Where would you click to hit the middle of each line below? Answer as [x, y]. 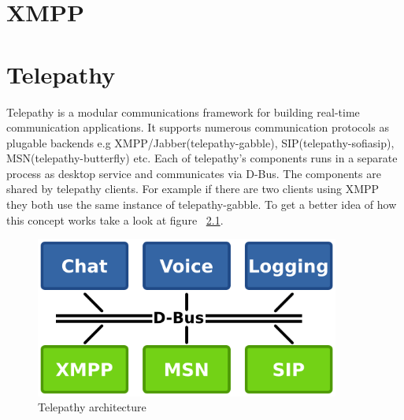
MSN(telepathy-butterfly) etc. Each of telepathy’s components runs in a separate [202, 158]
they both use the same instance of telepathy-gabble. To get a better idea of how [202, 204]
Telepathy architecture [92, 407]
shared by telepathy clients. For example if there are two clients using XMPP [193, 189]
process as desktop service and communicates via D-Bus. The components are [194, 173]
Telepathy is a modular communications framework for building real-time [183, 112]
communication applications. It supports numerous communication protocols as [198, 127]
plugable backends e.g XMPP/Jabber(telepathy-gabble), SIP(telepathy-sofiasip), [200, 142]
